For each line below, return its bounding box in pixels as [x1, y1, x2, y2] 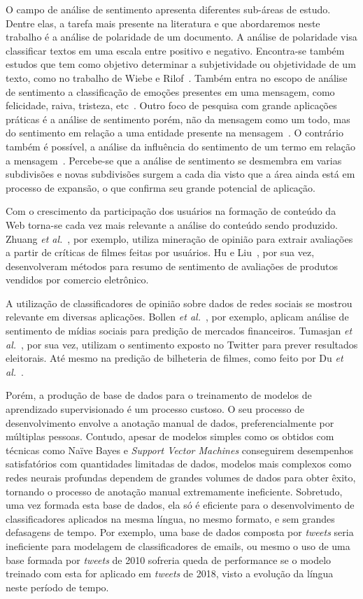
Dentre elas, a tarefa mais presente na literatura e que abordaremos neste [6, 15, 320, 30]
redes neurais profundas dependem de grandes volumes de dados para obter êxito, [6, 470, 356, 484]
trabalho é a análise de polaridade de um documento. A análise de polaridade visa [6, 29, 357, 44]
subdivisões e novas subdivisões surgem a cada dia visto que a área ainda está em [6, 167, 355, 181]
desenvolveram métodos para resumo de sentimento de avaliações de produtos [6, 258, 339, 273]
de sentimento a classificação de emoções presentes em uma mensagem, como [6, 84, 335, 99]
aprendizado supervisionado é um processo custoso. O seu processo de [6, 402, 305, 416]
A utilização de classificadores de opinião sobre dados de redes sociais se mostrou [6, 295, 353, 310]
